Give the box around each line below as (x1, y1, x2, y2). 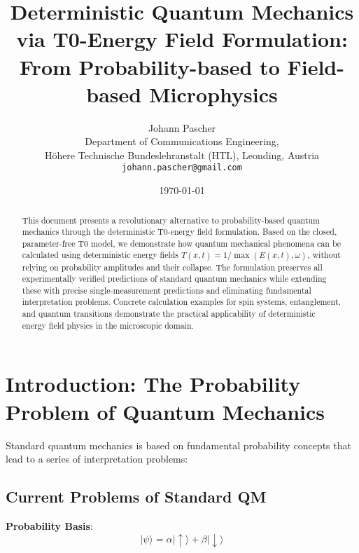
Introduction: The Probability (6, 369, 301, 398)
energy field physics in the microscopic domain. (22, 319, 194, 331)
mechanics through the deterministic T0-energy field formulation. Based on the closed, (22, 226, 337, 238)
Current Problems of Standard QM (6, 486, 267, 507)
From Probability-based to (20, 52, 280, 81)
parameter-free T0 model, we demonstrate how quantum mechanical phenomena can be (22, 237, 342, 249)
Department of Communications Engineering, (85, 134, 279, 149)
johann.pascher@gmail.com (122, 163, 242, 173)
